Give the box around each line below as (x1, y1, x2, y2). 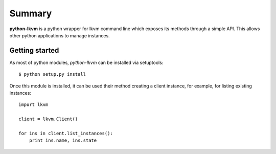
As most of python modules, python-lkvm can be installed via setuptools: (9, 59, 164, 65)
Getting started (9, 46, 59, 55)
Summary (9, 8, 52, 19)
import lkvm (18, 102, 49, 107)
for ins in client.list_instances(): (18, 130, 113, 136)
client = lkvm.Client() (18, 116, 78, 122)
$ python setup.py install (18, 72, 86, 77)
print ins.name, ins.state (29, 138, 97, 143)
